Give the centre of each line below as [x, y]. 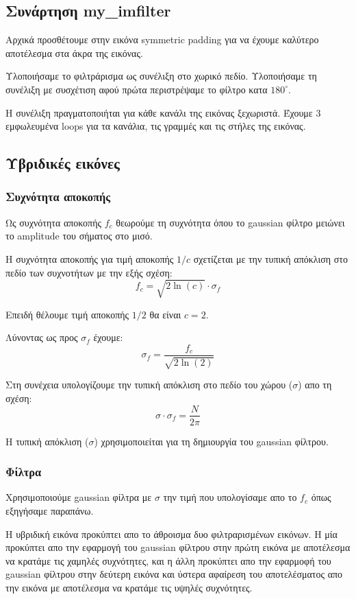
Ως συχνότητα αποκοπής [53, 222]
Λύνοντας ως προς [42, 337]
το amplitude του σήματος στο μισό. [79, 236]
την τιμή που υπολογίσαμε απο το [230, 497]
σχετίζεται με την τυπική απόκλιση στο [270, 258]
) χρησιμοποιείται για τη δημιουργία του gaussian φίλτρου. [211, 441]
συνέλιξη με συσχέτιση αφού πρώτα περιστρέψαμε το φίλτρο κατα [137, 89]
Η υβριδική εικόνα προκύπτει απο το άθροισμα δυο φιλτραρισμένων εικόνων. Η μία [171, 533]
